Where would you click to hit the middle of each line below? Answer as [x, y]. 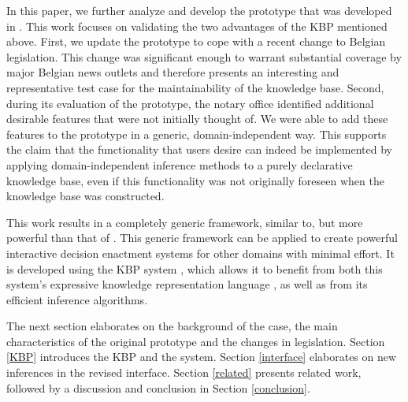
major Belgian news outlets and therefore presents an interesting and [173, 72]
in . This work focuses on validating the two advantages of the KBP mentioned [197, 26]
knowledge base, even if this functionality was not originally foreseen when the [195, 180]
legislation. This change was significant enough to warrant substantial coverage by [204, 56]
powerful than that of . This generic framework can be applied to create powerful [202, 238]
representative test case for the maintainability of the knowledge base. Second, [195, 87]
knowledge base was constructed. [85, 196]
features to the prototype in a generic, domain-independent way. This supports [197, 134]
